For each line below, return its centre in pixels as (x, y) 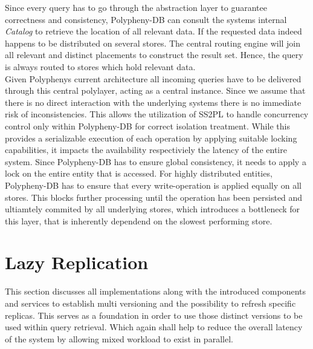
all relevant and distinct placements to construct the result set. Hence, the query (154, 55)
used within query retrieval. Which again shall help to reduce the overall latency (154, 327)
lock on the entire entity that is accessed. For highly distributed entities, (139, 173)
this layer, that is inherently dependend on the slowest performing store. (139, 220)
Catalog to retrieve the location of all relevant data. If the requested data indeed (153, 31)
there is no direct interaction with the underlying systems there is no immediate (153, 102)
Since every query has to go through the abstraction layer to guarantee (136, 7)
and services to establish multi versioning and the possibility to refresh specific (150, 303)
